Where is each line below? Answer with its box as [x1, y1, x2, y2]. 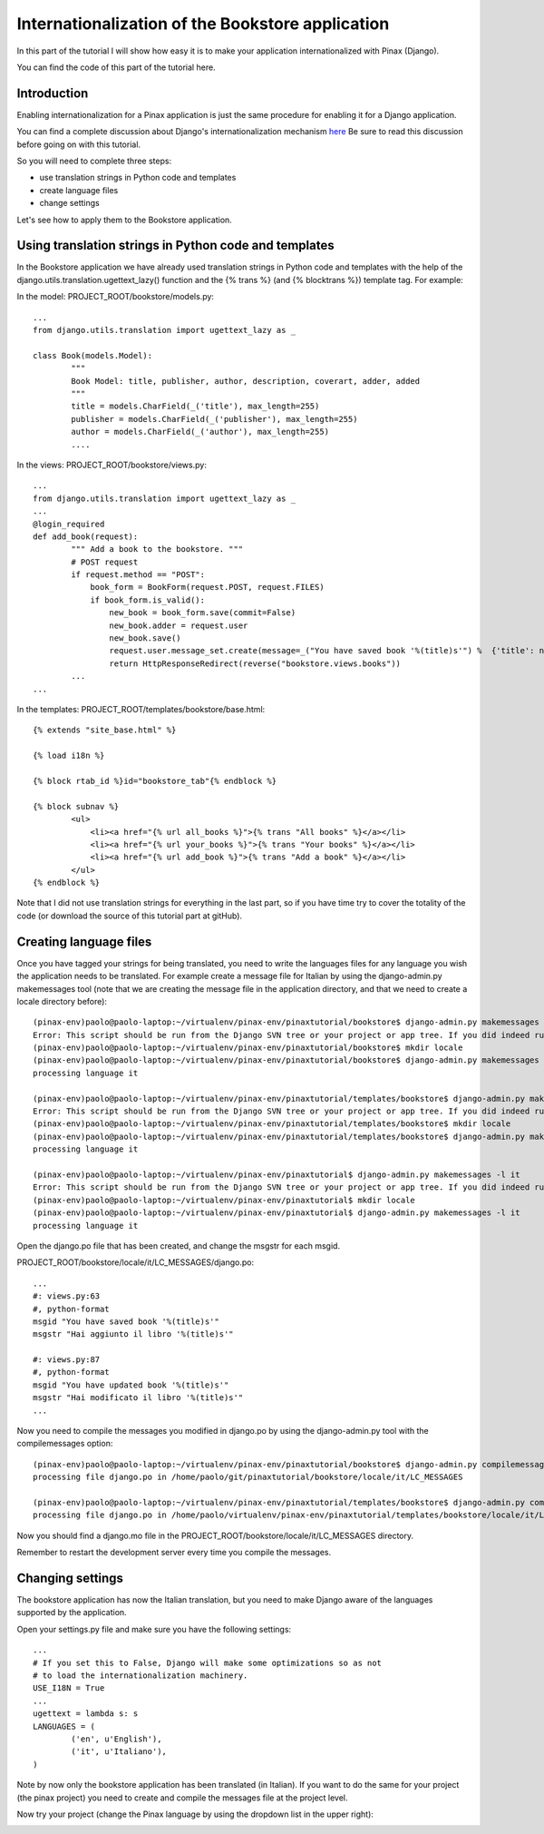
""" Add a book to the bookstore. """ [71, 544, 244, 554]
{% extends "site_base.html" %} [33, 725, 177, 735]
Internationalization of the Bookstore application [16, 14, 390, 34]
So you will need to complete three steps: [16, 155, 172, 167]
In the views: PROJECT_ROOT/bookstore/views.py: [16, 459, 208, 470]
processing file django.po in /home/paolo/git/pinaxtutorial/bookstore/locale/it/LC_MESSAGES [33, 1472, 463, 1483]
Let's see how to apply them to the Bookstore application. [16, 214, 233, 225]
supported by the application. [16, 1607, 127, 1618]
